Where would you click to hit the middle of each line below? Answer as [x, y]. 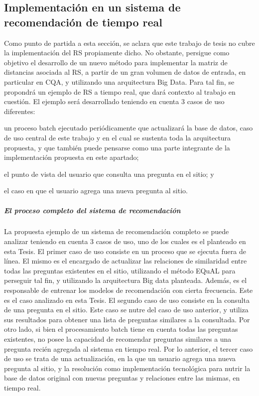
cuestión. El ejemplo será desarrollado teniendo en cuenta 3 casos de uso [114, 101]
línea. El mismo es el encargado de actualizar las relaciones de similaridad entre [126, 261]
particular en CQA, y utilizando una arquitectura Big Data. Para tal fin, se [119, 81]
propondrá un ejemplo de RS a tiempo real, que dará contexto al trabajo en [120, 91]
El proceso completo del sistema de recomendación [92, 210]
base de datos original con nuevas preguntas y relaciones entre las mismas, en [122, 378]
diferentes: [20, 111]
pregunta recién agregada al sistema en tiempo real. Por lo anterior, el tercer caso [129, 348]
